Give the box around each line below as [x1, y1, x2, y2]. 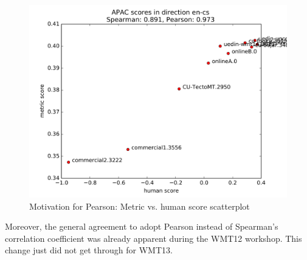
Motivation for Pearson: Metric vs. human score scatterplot [29, 199, 250, 212]
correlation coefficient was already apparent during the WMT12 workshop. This [5, 232, 302, 244]
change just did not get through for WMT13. [5, 244, 173, 256]
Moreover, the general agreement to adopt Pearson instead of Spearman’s [5, 220, 278, 233]
